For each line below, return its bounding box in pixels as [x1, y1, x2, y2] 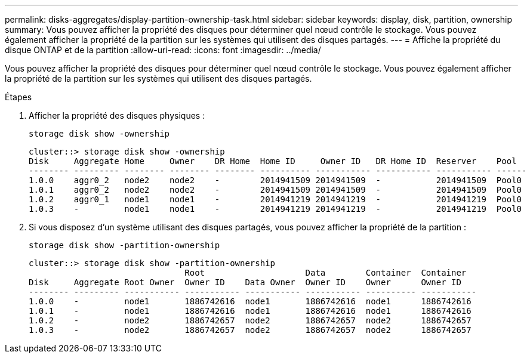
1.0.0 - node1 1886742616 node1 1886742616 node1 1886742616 [29, 297, 472, 306]
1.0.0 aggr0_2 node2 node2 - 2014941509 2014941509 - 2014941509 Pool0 [29, 175, 522, 185]
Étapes [5, 92, 32, 102]
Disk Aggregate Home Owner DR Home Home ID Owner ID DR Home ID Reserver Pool [29, 156, 517, 166]
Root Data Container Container [184, 268, 467, 277]
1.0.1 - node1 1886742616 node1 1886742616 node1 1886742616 [29, 306, 472, 316]
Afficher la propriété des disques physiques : [29, 110, 205, 121]
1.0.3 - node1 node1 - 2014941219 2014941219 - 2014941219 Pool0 [29, 204, 522, 214]
